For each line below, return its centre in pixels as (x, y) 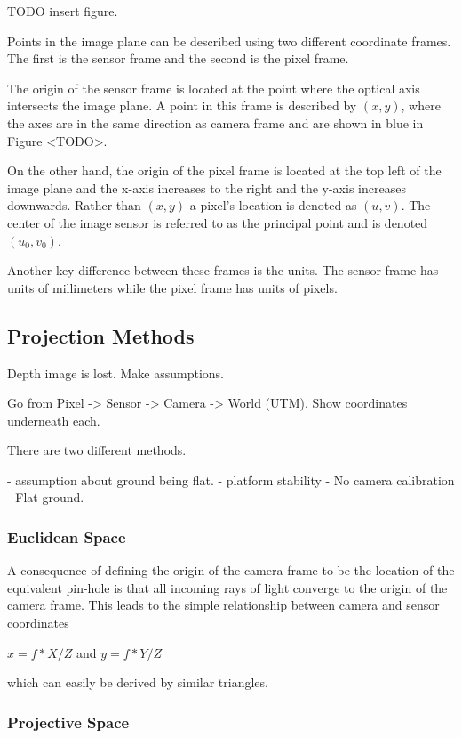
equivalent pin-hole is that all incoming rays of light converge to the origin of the (227, 587)
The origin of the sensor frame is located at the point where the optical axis (214, 88)
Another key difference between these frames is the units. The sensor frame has (223, 270)
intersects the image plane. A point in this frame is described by (182, 105)
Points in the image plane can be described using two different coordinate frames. (229, 41)
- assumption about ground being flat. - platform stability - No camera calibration (231, 479)
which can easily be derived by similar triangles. (138, 682)
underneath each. (54, 420)
